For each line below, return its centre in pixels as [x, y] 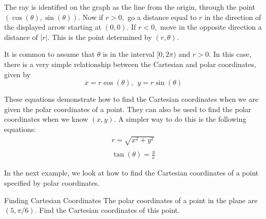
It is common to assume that [50, 54]
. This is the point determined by [100, 37]
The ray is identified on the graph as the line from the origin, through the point [130, 7]
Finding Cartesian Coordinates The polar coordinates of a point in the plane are [131, 200]
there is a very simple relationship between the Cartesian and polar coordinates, [130, 64]
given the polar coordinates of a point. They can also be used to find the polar [128, 109]
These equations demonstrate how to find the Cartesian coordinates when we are [131, 99]
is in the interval [129, 54]
